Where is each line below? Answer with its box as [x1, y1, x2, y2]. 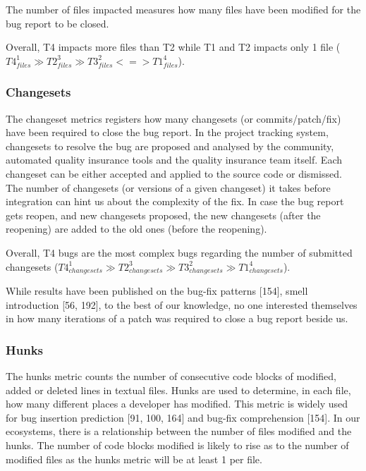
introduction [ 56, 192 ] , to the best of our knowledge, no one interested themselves [6, 297, 358, 312]
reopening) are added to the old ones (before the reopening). [6, 221, 267, 236]
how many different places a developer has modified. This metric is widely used [6, 396, 348, 411]
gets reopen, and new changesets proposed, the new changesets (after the [6, 207, 321, 222]
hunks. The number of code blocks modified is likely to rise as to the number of [6, 437, 349, 452]
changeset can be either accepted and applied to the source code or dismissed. [6, 166, 342, 181]
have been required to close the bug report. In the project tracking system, [6, 125, 329, 140]
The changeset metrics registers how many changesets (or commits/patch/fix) [6, 111, 341, 126]
